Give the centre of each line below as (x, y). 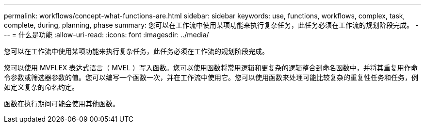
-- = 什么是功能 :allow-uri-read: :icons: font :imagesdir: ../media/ (106, 35)
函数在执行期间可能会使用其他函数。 (62, 103)
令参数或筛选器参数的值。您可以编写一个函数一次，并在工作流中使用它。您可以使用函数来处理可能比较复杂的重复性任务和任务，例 (211, 77)
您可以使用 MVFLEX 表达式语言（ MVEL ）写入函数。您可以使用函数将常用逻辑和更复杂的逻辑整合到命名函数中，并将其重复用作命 (211, 68)
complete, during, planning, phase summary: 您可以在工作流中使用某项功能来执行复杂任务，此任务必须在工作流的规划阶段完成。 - (211, 25)
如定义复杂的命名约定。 (41, 87)
